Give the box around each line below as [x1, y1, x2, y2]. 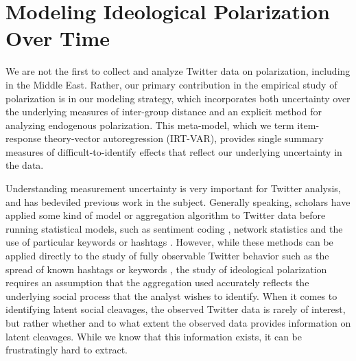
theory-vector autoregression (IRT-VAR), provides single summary [44, 131, 324, 145]
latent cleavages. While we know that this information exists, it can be [5, 329, 302, 343]
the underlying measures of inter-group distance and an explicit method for [5, 104, 322, 119]
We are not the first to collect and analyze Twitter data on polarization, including [5, 64, 351, 78]
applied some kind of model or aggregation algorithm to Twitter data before [5, 208, 326, 222]
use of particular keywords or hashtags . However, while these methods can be [5, 235, 333, 249]
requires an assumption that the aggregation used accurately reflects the [5, 275, 309, 290]
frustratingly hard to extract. [5, 342, 128, 357]
